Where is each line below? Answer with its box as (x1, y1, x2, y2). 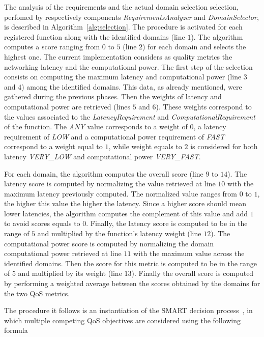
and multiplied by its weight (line (18, 268, 122, 278)
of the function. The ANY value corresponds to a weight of (4, 121, 188, 132)
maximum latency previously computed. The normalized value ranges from (4, 188, 238, 199)
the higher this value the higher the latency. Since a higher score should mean (4, 198, 246, 209)
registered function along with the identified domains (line (4, 31, 185, 42)
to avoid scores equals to (4, 218, 80, 229)
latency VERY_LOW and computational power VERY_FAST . (4, 151, 201, 161)
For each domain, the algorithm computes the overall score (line (4, 168, 203, 179)
